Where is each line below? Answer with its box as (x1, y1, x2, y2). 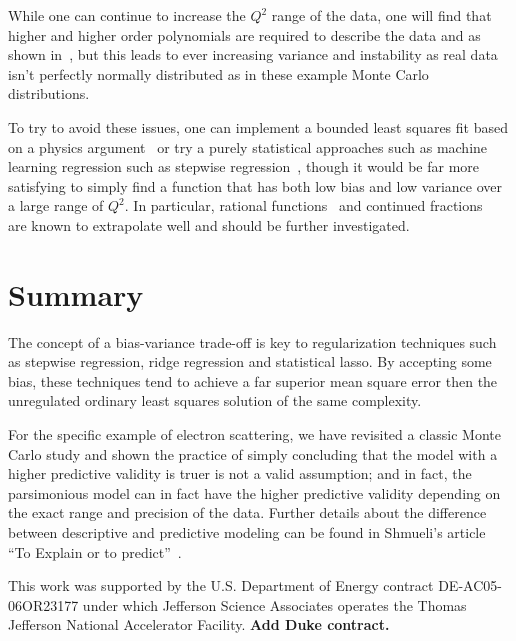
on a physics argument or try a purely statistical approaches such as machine (8, 136, 488, 157)
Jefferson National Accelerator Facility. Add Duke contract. (8, 614, 390, 635)
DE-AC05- (438, 575, 502, 596)
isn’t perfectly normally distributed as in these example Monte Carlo (8, 63, 429, 84)
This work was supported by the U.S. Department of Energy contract (8, 575, 434, 596)
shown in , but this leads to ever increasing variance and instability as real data (8, 44, 498, 65)
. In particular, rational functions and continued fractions (124, 195, 483, 216)
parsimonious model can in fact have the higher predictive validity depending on (8, 482, 501, 503)
